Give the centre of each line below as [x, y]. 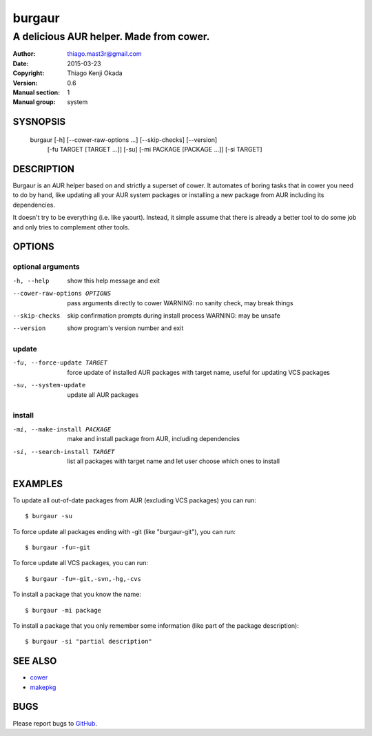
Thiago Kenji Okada [95, 73]
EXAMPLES [38, 483]
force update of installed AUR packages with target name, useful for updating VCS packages [199, 372]
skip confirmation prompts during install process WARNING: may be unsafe [174, 315]
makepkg [43, 687]
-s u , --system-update [49, 385]
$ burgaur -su [49, 516]
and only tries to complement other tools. [71, 227]
